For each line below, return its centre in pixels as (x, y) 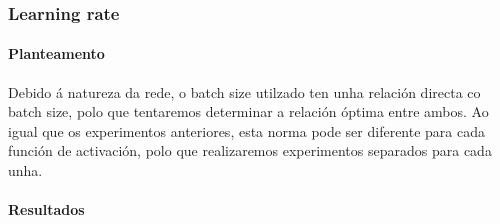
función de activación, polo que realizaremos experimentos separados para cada (250, 150)
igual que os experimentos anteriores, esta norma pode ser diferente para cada (247, 130)
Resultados (46, 209)
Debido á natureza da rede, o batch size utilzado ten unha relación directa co (244, 91)
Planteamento (56, 53)
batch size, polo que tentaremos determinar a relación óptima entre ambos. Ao (248, 111)
